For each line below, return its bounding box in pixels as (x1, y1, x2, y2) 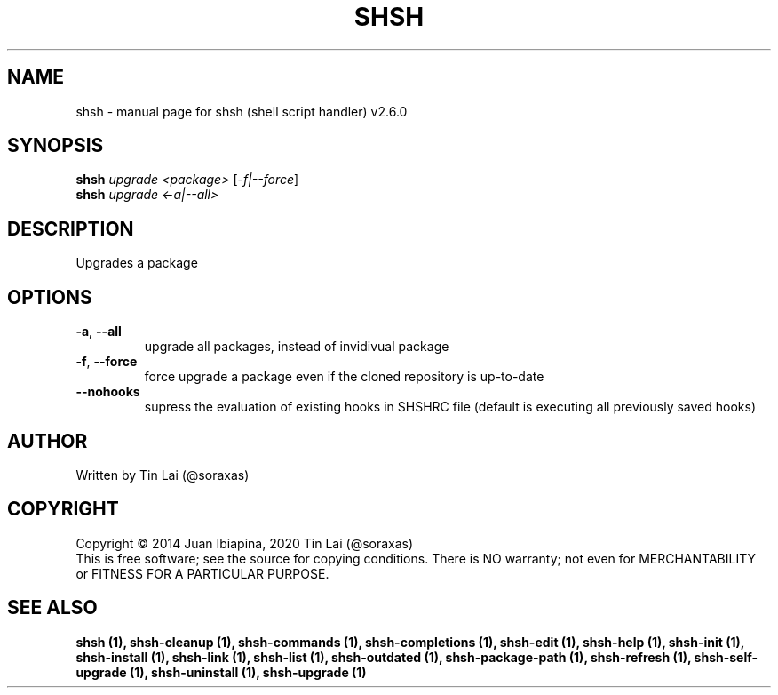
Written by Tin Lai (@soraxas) (75, 467, 250, 483)
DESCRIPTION (7, 217, 134, 240)
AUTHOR (7, 429, 88, 452)
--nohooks (75, 384, 140, 400)
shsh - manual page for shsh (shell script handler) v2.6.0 (75, 103, 408, 119)
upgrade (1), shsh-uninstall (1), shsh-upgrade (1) (75, 664, 367, 680)
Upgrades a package (75, 255, 198, 271)
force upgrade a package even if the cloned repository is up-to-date (144, 369, 544, 385)
